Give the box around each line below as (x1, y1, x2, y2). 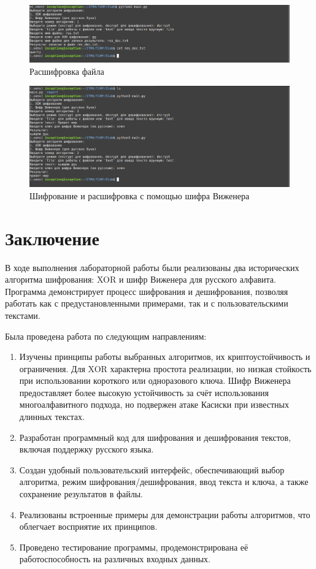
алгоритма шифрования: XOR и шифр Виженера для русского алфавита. (5, 273, 276, 286)
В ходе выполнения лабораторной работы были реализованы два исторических (5, 261, 299, 273)
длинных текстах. (19, 410, 85, 423)
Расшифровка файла (29, 64, 104, 77)
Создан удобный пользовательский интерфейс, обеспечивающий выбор (19, 463, 285, 476)
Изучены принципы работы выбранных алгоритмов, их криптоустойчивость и (19, 350, 310, 363)
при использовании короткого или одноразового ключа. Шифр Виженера (19, 374, 291, 387)
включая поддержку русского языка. (19, 443, 154, 456)
